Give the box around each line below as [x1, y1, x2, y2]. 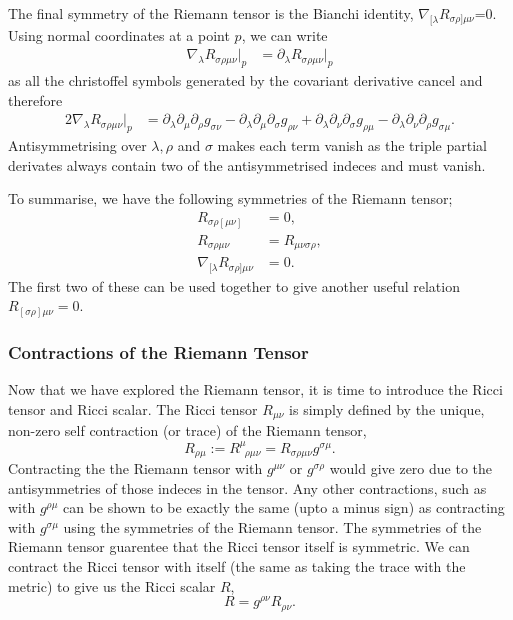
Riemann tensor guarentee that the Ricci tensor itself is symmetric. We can [8, 536, 470, 557]
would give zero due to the [329, 458, 493, 479]
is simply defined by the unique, [289, 398, 485, 419]
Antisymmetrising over [8, 135, 147, 156]
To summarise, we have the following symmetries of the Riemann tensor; [8, 188, 453, 209]
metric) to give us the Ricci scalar [8, 575, 216, 596]
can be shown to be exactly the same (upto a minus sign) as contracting [63, 497, 505, 518]
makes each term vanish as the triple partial [217, 135, 487, 156]
